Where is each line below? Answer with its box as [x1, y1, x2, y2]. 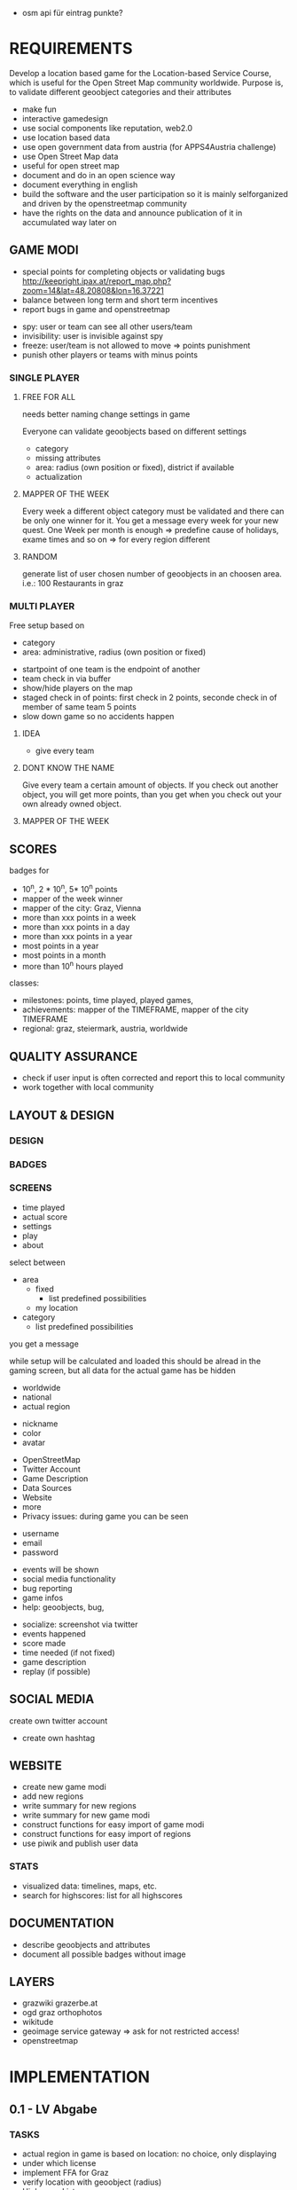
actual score [21, 1211, 68, 1222]
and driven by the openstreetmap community [21, 198, 188, 208]
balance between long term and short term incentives [21, 294, 219, 305]
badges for [9, 865, 50, 876]
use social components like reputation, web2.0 [21, 122, 193, 133]
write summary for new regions [21, 1801, 137, 1811]
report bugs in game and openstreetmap [21, 303, 170, 314]
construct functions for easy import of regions [21, 1829, 191, 1840]
